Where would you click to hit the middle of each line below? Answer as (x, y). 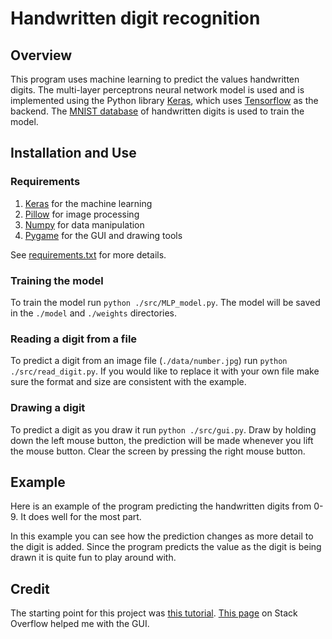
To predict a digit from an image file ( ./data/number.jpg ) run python (149, 361)
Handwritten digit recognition (135, 18)
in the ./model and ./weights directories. (94, 313)
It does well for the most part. (81, 517)
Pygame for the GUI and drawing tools (103, 235)
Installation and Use (73, 153)
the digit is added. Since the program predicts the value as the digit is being (166, 547)
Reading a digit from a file (74, 339)
